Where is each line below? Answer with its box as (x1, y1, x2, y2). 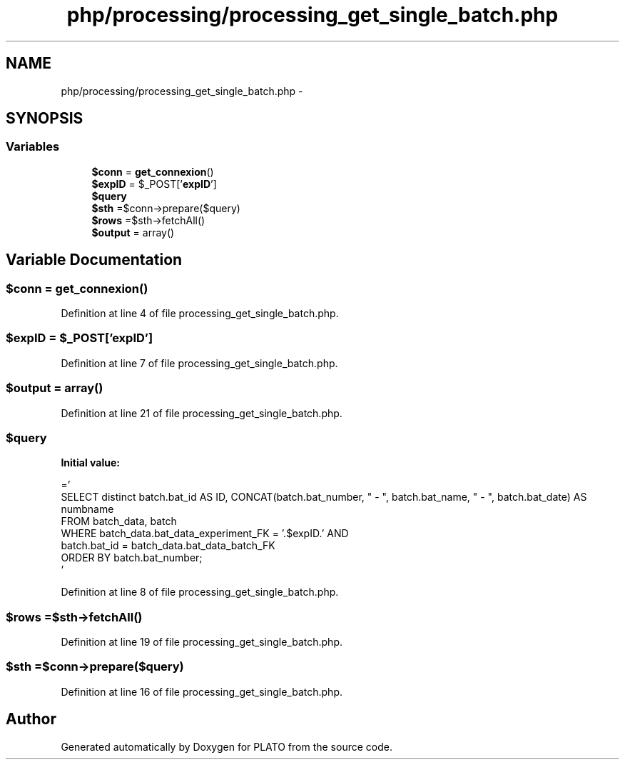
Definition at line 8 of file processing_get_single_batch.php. (61, 586, 339, 599)
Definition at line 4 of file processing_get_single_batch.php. (61, 307, 339, 320)
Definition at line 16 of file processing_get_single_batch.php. (61, 685, 343, 698)
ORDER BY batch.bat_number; (61, 551, 203, 564)
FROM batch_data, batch (61, 515, 177, 528)
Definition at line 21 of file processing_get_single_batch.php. (61, 406, 342, 419)
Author (6, 710, 56, 729)
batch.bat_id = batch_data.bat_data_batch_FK (61, 539, 275, 552)
